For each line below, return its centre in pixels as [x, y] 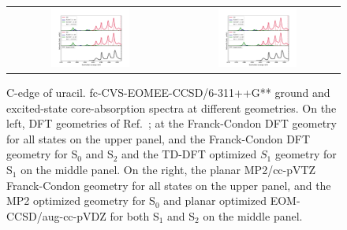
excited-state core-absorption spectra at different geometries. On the [172, 108]
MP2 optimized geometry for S [81, 200]
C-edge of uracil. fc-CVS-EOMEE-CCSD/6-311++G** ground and [168, 93]
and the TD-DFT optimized [189, 154]
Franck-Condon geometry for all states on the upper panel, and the [169, 185]
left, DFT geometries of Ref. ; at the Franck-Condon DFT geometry [172, 123]
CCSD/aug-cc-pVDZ [56, 215]
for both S [134, 215]
